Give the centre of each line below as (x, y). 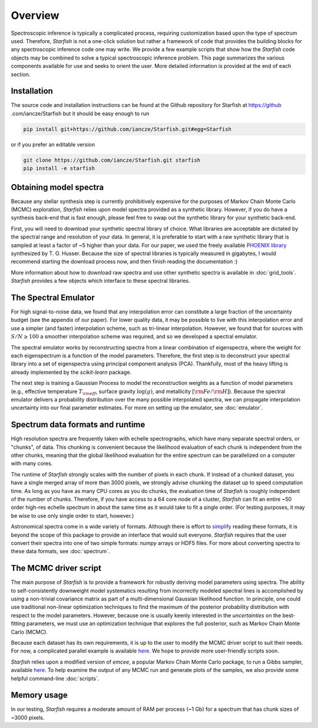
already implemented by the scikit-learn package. (71, 372)
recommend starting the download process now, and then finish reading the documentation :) (124, 262)
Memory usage (39, 695)
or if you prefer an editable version (53, 144)
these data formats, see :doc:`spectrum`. (60, 551)
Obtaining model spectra (57, 187)
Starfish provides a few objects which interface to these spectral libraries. (101, 281)
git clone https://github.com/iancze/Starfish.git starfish (112, 160)
